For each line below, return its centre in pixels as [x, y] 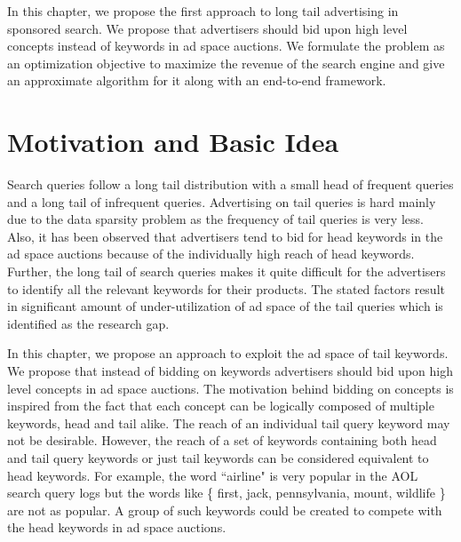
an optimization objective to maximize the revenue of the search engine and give [226, 63]
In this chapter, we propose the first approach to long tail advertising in [203, 11]
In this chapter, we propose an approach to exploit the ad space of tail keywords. [228, 353]
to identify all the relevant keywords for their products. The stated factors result [226, 288]
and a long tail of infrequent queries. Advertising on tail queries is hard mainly [222, 201]
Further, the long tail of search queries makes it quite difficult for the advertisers [227, 271]
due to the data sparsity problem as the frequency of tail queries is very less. [215, 219]
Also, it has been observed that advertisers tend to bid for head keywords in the [225, 236]
